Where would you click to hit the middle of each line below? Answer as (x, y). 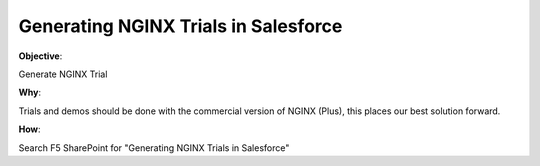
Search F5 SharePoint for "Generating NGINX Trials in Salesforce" (154, 147)
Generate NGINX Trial (63, 74)
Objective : (40, 56)
